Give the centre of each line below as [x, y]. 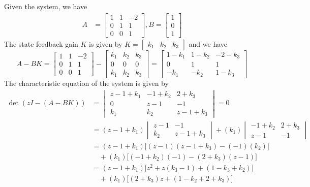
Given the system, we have [46, 6]
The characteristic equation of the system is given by [86, 83]
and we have [208, 43]
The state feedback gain [41, 43]
